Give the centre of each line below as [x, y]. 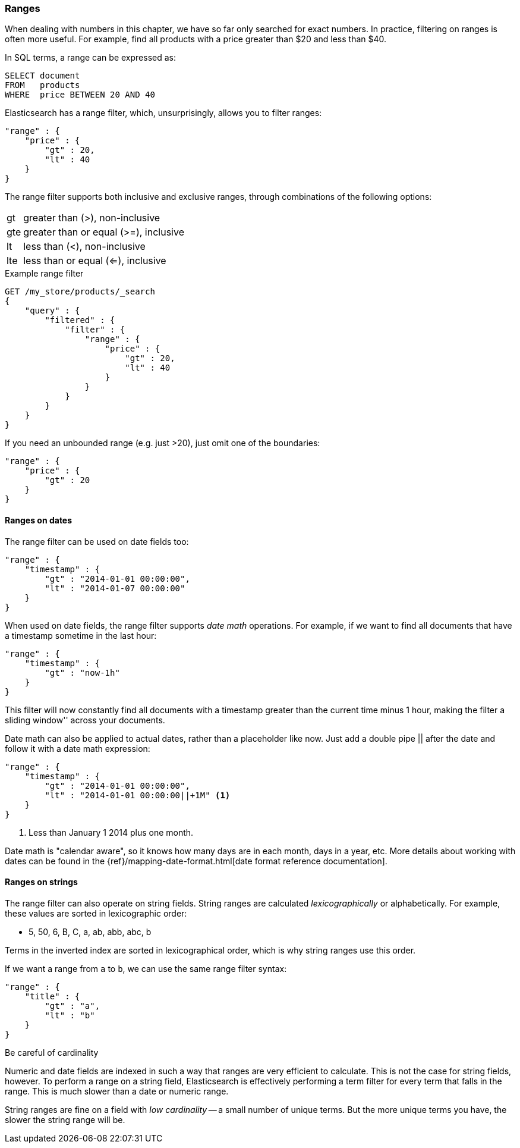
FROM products [42, 85]
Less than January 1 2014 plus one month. [111, 832]
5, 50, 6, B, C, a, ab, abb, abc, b [90, 931]
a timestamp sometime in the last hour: [81, 635]
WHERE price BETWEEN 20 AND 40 [80, 95]
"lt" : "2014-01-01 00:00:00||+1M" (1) [138, 795]
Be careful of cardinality [52, 1052]
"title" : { [52, 996]
